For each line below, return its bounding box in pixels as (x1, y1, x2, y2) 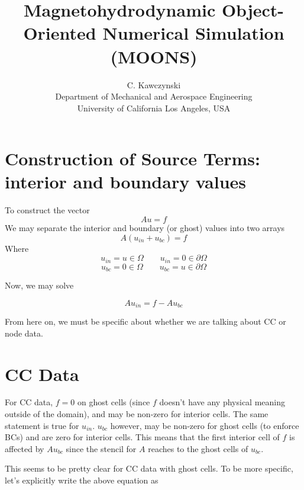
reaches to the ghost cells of (148, 442, 248, 454)
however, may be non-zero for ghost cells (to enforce (110, 419, 299, 431)
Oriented (23, 21, 96, 45)
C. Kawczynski (127, 78, 181, 91)
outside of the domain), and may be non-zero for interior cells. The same (5, 408, 269, 420)
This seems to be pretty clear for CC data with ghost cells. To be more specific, (5, 462, 293, 475)
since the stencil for (66, 442, 137, 454)
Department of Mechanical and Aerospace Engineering (55, 90, 253, 103)
